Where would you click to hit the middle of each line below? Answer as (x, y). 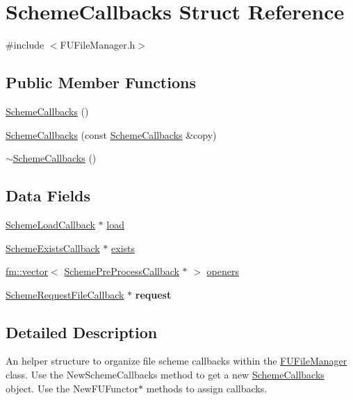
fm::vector (27, 271)
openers (223, 271)
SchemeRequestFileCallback (65, 294)
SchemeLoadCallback (50, 224)
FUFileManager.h (98, 45)
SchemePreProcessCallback (122, 271)
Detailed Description (82, 332)
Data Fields (48, 195)
